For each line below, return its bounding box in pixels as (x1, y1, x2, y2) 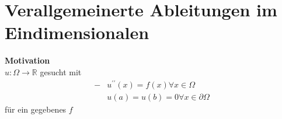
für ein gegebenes (5, 103, 67, 115)
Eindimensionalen (5, 20, 149, 44)
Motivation (5, 54, 50, 66)
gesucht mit (40, 65, 82, 78)
